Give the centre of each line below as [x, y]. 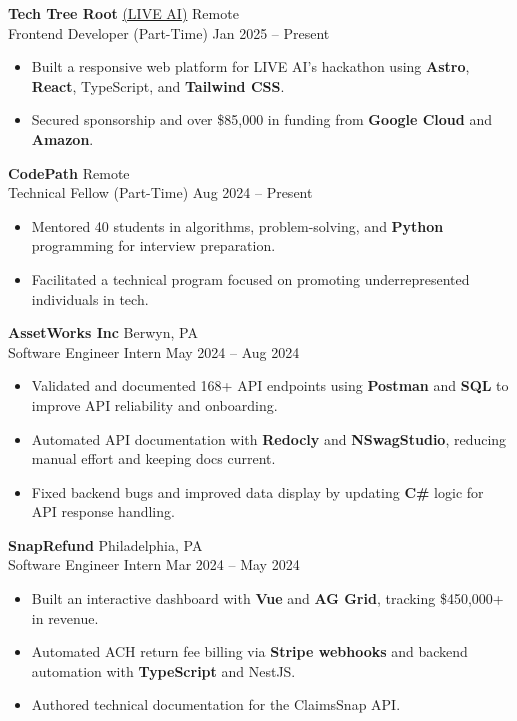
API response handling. [103, 511]
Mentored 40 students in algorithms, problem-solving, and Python [237, 225]
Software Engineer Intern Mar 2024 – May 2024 [154, 564]
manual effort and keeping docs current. [153, 458]
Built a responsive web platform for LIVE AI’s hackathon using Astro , [250, 66]
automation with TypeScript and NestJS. [163, 670]
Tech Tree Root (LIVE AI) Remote [123, 13]
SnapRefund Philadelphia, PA [105, 544]
